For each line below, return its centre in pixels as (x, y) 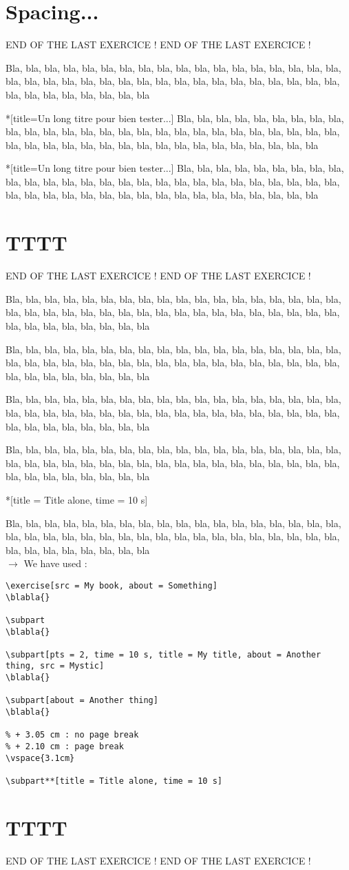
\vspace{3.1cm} (40, 758)
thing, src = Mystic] (55, 666)
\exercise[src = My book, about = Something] (112, 585)
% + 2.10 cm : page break (65, 747)
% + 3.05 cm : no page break (72, 735)
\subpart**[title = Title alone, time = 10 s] (114, 781)
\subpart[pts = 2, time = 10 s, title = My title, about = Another (163, 654)
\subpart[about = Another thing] (82, 701)
